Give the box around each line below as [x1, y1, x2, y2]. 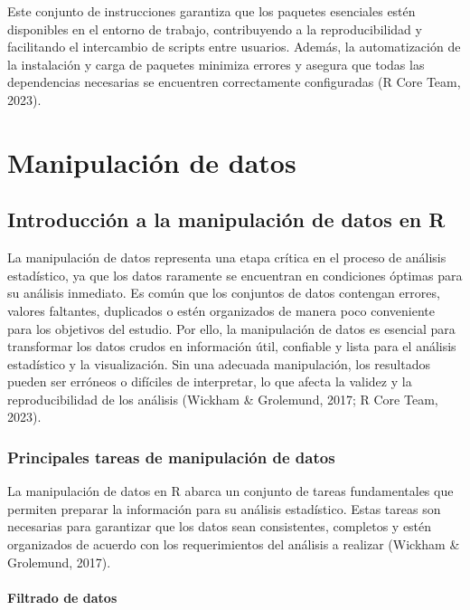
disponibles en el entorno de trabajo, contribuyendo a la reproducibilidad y [7, 19, 422, 38]
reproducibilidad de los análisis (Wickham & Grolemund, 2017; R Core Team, [7, 389, 438, 408]
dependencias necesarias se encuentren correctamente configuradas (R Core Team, [7, 72, 461, 91]
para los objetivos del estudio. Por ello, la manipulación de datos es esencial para [7, 319, 456, 338]
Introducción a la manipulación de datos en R [7, 205, 446, 234]
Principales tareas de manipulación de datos [7, 446, 335, 468]
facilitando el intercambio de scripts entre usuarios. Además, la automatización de [7, 37, 461, 56]
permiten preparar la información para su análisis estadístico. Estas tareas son [7, 499, 441, 518]
